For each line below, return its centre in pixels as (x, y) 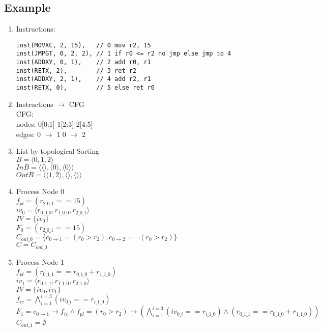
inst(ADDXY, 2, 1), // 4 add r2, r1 (83, 79)
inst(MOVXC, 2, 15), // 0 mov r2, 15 (83, 45)
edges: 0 (28, 134)
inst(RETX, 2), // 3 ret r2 (76, 71)
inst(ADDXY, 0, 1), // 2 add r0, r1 (83, 62)
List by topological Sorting (58, 151)
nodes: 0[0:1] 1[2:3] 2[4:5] (54, 123)
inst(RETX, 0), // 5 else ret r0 (85, 88)
